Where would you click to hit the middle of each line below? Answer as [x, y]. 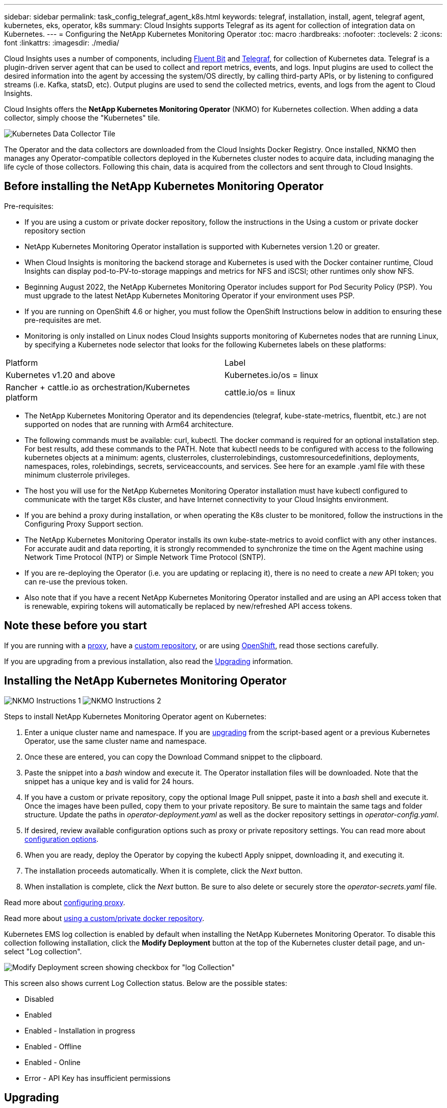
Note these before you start [76, 626]
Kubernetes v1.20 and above [60, 375]
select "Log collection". [43, 951]
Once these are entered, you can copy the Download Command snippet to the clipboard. [173, 757]
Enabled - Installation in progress [80, 1030]
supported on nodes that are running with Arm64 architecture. [129, 424]
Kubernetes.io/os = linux [271, 375]
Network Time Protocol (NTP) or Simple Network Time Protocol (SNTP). [145, 557]
